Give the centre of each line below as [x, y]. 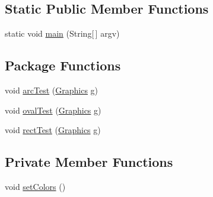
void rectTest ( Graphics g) [53, 130]
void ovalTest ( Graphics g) [53, 110]
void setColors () [35, 186]
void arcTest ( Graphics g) [52, 90]
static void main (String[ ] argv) [62, 33]
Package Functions [63, 65]
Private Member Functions [89, 162]
